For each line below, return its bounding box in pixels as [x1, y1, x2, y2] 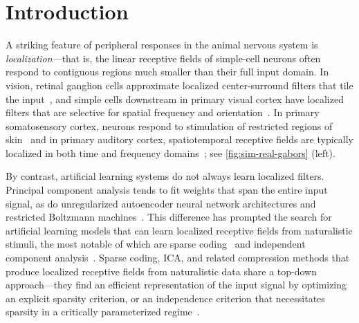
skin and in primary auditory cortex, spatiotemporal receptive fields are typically [6, 132, 353, 147]
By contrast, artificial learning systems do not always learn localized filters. [6, 169, 324, 183]
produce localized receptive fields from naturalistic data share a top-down [6, 264, 317, 278]
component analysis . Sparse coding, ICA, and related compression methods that [6, 250, 350, 265]
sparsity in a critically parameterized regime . [6, 304, 200, 319]
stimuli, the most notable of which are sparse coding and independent [6, 237, 306, 251]
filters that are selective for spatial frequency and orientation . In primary [6, 105, 320, 120]
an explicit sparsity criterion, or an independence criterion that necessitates [6, 290, 325, 305]
